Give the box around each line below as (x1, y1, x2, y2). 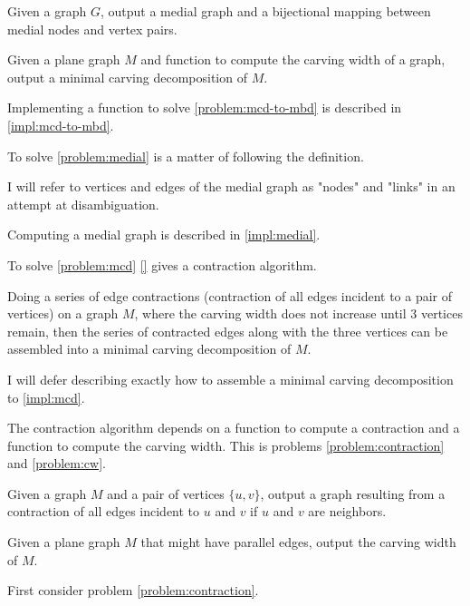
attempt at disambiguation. (7, 194, 159, 213)
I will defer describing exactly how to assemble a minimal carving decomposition (7, 369, 454, 388)
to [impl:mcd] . (7, 387, 85, 406)
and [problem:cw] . (7, 454, 106, 473)
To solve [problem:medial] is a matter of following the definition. (7, 146, 364, 165)
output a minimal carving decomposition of (7, 67, 247, 86)
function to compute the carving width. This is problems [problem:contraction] (7, 435, 445, 454)
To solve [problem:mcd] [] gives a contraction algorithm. (7, 255, 317, 274)
